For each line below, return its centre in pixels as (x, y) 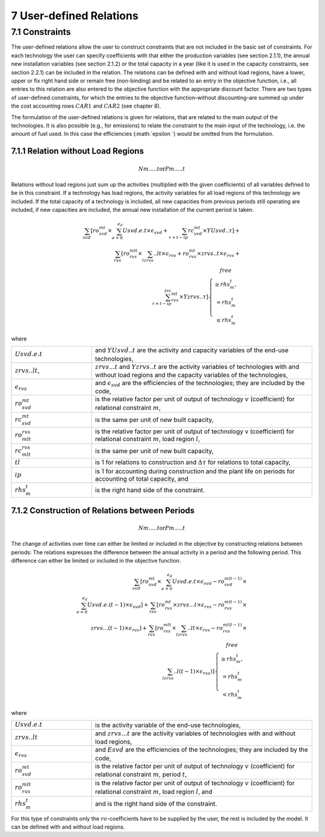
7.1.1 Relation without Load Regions (78, 151)
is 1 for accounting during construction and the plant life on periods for (195, 471)
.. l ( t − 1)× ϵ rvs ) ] (194, 672)
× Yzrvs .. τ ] (194, 297)
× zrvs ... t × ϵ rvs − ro (199, 606)
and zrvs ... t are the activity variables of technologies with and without (196, 733)
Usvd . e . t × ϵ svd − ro (198, 582)
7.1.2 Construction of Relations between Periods (103, 511)
